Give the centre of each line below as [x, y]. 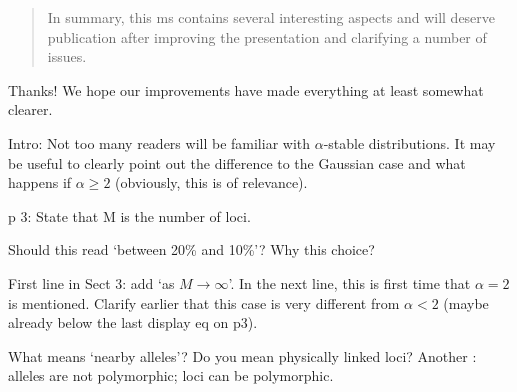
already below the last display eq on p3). [133, 322]
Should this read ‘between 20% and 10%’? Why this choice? [191, 249]
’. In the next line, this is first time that [349, 282]
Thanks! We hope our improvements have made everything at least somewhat [246, 89]
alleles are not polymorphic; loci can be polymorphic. [171, 375]
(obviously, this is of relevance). [211, 182]
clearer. [30, 109]
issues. [67, 56]
